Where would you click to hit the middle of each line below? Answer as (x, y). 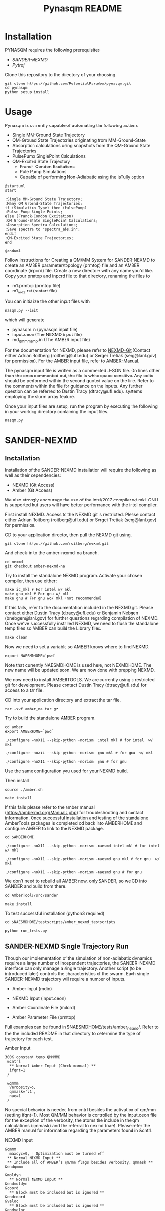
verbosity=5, (23, 1087)
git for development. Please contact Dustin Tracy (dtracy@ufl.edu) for (76, 685)
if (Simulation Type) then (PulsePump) (46, 208)
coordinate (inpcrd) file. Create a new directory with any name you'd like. (79, 270)
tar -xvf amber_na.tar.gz (32, 709)
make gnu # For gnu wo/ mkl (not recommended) (54, 598)
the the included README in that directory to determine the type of (73, 1034)
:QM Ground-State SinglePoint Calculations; (51, 220)
